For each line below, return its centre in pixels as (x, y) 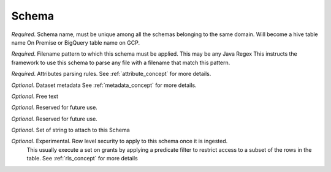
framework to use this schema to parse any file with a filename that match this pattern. (121, 62)
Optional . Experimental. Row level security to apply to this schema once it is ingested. (120, 141)
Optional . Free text (35, 96)
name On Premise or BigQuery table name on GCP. (76, 42)
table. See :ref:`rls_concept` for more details (82, 159)
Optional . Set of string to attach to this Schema (70, 130)
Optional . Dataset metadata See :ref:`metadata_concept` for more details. (104, 85)
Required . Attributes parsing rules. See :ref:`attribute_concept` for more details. (111, 74)
